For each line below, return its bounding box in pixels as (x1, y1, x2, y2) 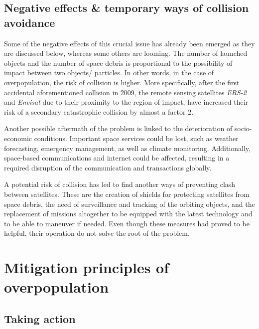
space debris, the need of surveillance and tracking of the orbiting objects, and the (4, 198, 255, 209)
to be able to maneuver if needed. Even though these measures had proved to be (4, 218, 250, 228)
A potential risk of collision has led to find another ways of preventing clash (4, 179, 236, 189)
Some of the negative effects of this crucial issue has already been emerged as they (4, 38, 255, 48)
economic (4, 133, 32, 143)
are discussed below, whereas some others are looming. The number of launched (4, 48, 248, 58)
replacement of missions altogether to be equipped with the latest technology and (4, 208, 253, 219)
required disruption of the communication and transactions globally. (4, 162, 212, 172)
